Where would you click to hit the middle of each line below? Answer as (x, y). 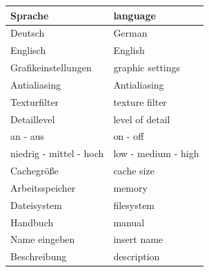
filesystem (134, 205)
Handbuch (32, 222)
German (130, 33)
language (135, 15)
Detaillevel (33, 119)
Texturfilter (35, 101)
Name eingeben (43, 239)
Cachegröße (34, 171)
